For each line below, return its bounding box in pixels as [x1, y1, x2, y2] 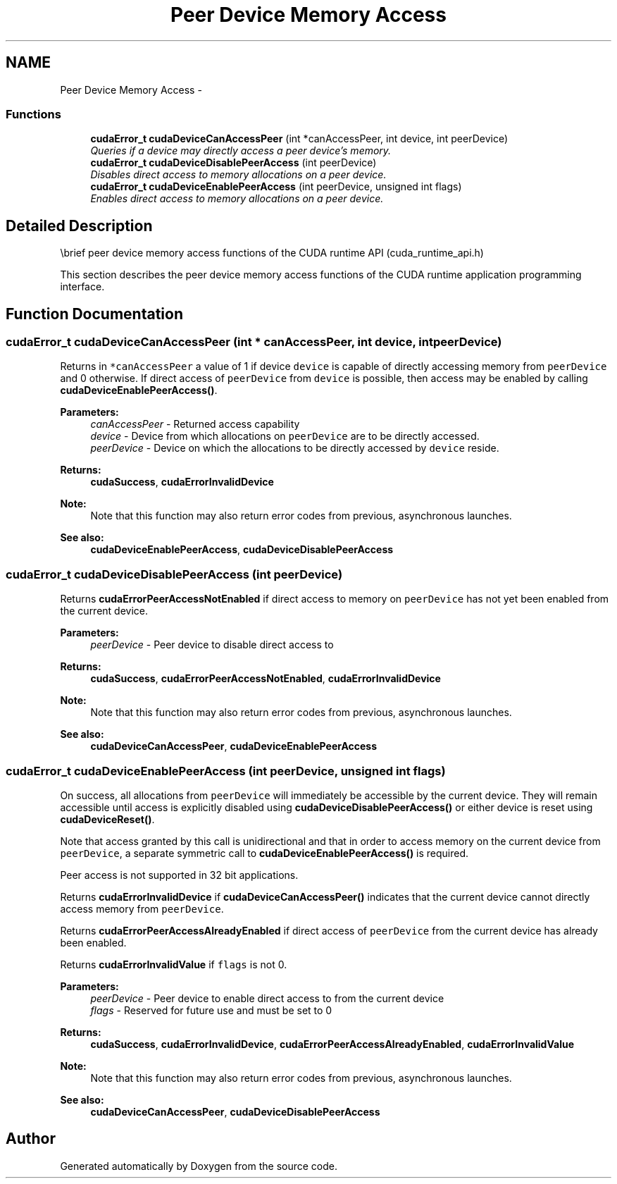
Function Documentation [6, 304, 183, 323]
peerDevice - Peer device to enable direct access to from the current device [90, 992, 444, 1004]
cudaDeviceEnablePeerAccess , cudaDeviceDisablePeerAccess [90, 543, 394, 556]
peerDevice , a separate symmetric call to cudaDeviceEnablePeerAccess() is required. [60, 846, 469, 859]
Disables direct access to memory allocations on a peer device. [90, 168, 387, 181]
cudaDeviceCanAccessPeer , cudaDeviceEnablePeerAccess [90, 740, 378, 753]
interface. [60, 280, 105, 293]
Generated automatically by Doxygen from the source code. [60, 1159, 338, 1172]
